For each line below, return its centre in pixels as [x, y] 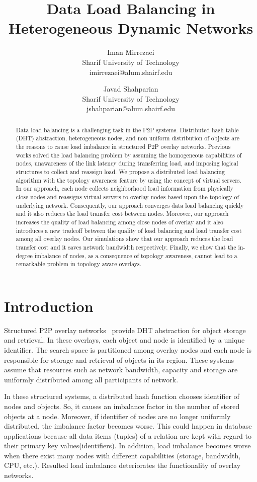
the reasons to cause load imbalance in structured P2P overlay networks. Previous [123, 146]
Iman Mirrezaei [131, 52]
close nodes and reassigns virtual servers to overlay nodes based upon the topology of [127, 196]
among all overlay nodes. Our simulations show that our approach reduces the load [124, 239]
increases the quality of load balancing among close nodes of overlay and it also [120, 222]
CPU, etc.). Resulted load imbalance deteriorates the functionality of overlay [122, 465]
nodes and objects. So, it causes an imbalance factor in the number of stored [122, 406]
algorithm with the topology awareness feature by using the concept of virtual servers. [128, 180]
